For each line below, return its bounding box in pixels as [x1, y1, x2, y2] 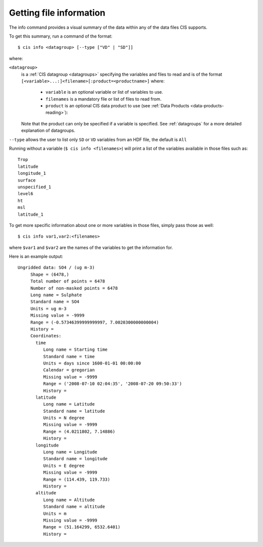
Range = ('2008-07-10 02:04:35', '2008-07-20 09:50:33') [43, 381, 182, 386]
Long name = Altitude [43, 497, 95, 503]
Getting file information [9, 7, 106, 18]
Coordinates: [30, 333, 62, 339]
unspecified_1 [18, 184, 51, 190]
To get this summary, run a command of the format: [9, 33, 113, 39]
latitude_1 [18, 211, 44, 217]
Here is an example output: [9, 254, 63, 260]
